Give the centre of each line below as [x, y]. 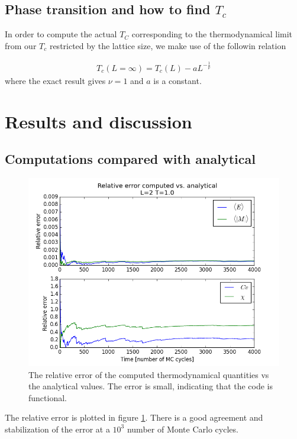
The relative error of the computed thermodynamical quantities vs [149, 374]
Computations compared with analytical [130, 159]
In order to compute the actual [61, 34]
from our [21, 45]
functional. [48, 397]
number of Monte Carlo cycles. [183, 429]
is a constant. [177, 80]
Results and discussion [99, 121]
